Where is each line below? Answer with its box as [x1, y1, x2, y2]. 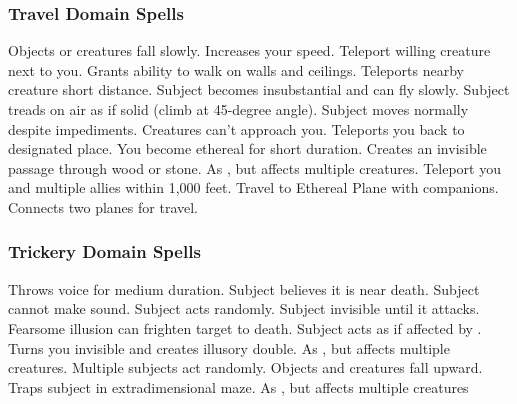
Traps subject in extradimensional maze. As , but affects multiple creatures [8, 376, 469, 397]
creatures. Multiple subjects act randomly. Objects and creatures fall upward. [8, 357, 483, 378]
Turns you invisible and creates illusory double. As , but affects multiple [8, 337, 450, 358]
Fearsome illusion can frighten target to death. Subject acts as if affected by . [8, 317, 482, 338]
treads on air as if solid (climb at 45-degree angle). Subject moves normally [8, 99, 469, 119]
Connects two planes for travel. [8, 196, 198, 217]
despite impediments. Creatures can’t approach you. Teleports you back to [8, 118, 465, 139]
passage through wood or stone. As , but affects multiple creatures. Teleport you [8, 157, 501, 178]
